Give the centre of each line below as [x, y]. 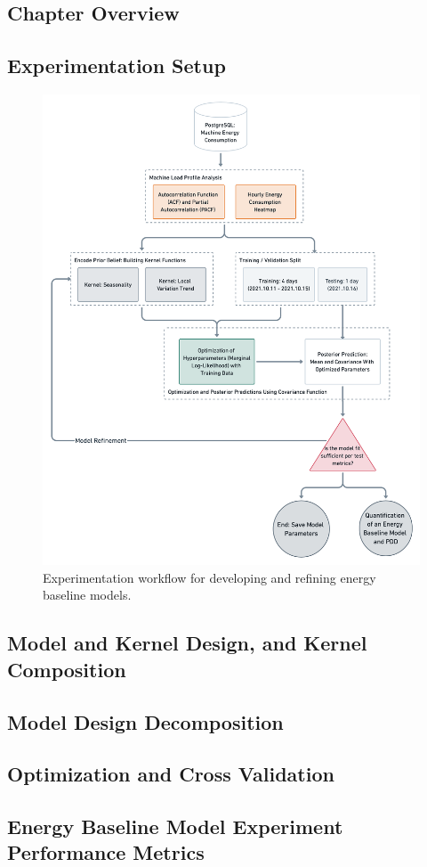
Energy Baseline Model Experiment [175, 826]
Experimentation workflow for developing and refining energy [209, 577]
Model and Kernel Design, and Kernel [187, 643]
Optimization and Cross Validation [171, 774]
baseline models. [87, 595]
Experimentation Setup [117, 65]
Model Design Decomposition [145, 721]
